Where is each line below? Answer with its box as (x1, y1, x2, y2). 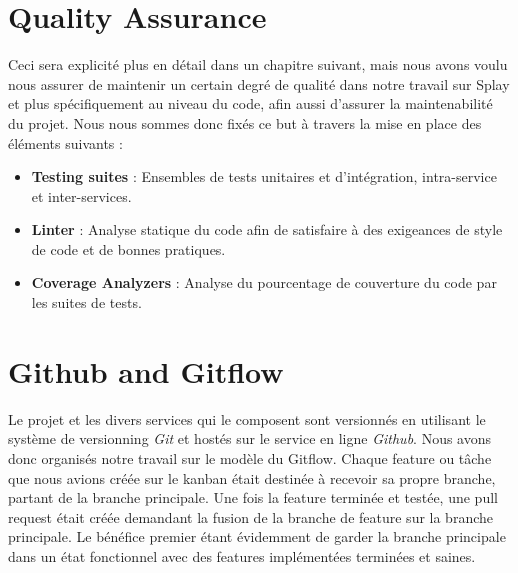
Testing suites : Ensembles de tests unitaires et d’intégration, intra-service (31, 166, 497, 187)
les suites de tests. (31, 292, 142, 313)
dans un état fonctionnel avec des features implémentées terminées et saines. (8, 545, 476, 566)
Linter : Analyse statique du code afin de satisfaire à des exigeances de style (31, 219, 503, 240)
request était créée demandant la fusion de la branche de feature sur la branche (8, 506, 494, 527)
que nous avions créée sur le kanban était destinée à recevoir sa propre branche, (8, 467, 496, 488)
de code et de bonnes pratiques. (31, 238, 226, 259)
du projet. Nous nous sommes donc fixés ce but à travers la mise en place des (8, 112, 482, 133)
